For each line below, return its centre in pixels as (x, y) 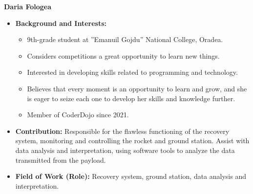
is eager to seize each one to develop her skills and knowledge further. (131, 98)
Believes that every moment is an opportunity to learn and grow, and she (137, 88)
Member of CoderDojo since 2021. (78, 115)
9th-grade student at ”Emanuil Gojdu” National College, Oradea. (125, 39)
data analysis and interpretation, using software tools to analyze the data (125, 150)
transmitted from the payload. (61, 160)
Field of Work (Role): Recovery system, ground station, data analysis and (131, 176)
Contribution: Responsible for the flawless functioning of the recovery (122, 131)
